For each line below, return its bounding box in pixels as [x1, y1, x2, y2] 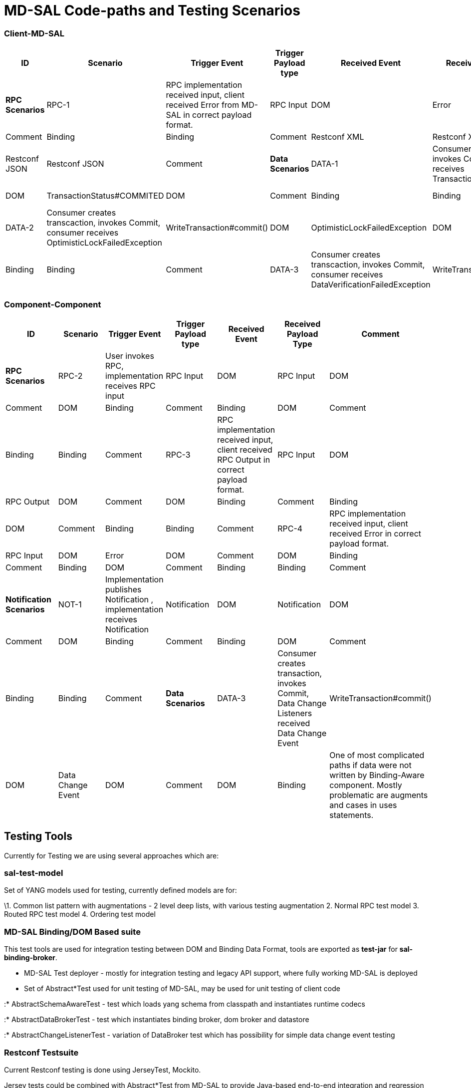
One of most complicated [329, 750, 425, 760]
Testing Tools [4, 830, 72, 843]
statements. [329, 810, 374, 820]
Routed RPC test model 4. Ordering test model [4, 910, 156, 919]
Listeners [277, 708, 312, 718]
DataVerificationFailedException [311, 279, 431, 290]
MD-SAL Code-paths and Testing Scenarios [4, 2, 300, 19]
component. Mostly [329, 780, 402, 790]
